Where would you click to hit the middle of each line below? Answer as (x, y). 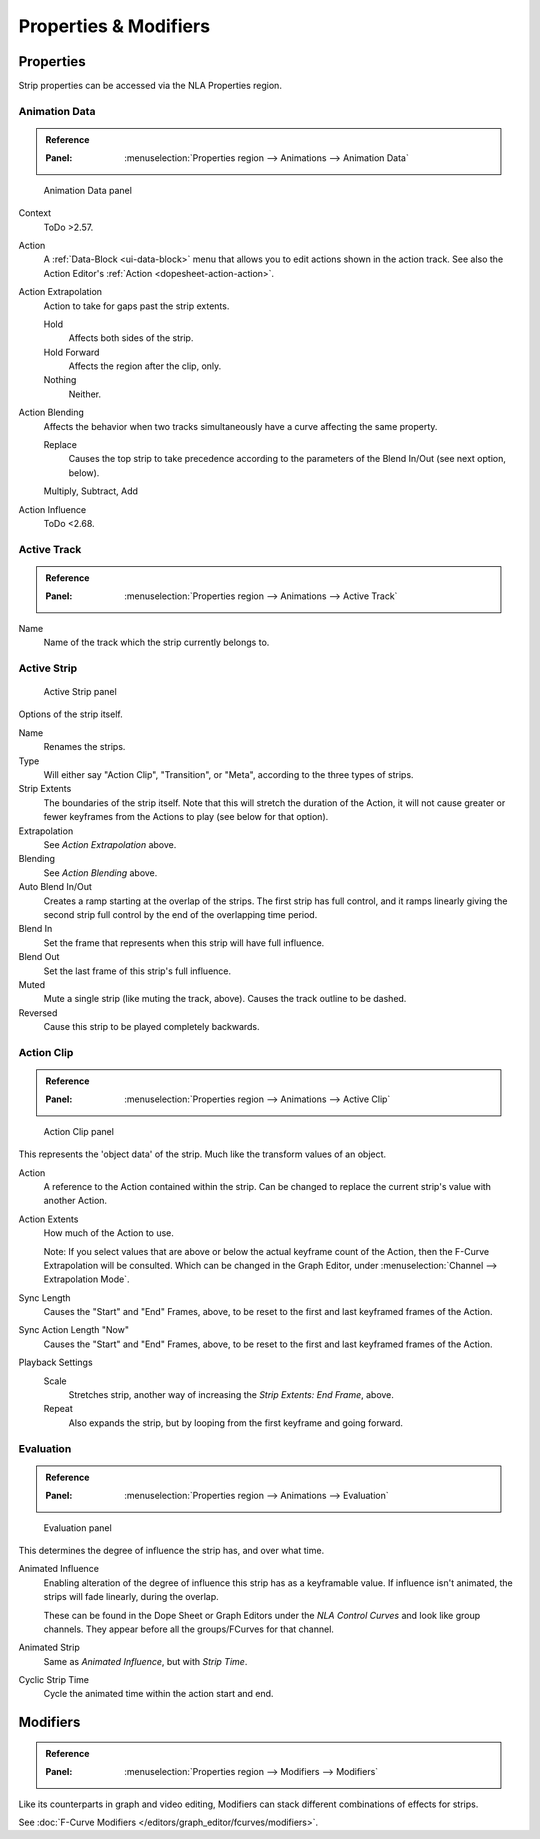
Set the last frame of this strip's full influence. (137, 971)
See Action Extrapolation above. (110, 844)
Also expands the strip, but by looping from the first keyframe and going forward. (236, 1422)
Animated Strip (49, 1647)
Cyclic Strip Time (54, 1680)
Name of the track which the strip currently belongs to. (156, 642)
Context (35, 213)
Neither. (85, 394)
